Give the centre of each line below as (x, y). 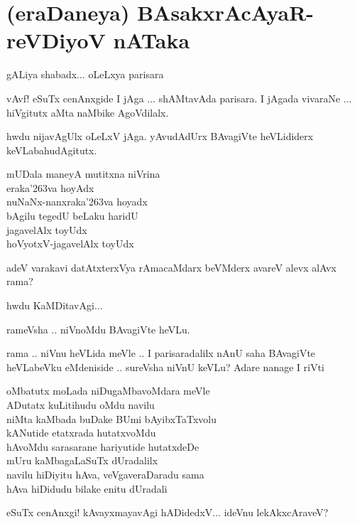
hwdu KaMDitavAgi (50, 305)
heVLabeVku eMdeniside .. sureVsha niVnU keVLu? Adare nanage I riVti (165, 367)
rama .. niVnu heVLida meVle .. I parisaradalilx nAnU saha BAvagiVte (161, 353)
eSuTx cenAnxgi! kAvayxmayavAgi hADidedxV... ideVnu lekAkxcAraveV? (167, 512)
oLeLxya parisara (126, 74)
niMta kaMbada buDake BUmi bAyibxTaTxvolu (112, 418)
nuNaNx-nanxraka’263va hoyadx (77, 202)
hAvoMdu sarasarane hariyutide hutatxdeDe (103, 446)
